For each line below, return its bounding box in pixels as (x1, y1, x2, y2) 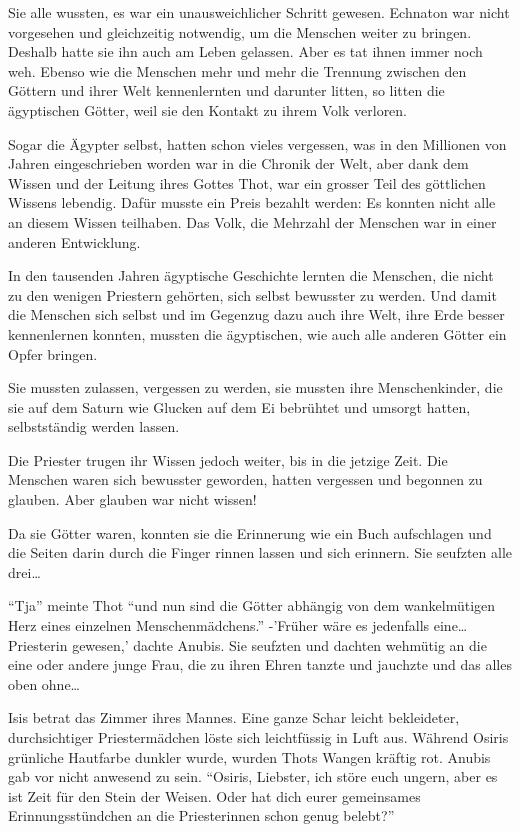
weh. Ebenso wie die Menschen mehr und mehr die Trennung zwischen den (8, 60, 467, 81)
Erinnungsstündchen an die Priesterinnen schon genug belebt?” (8, 805, 395, 826)
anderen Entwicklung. (8, 231, 141, 252)
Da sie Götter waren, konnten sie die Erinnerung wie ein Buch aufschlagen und (8, 522, 492, 543)
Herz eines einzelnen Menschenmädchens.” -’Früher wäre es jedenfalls (8, 615, 430, 636)
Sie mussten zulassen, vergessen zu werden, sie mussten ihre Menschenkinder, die (8, 377, 503, 398)
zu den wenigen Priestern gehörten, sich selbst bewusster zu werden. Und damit (8, 284, 497, 305)
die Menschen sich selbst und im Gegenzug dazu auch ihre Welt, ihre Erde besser (8, 304, 505, 325)
